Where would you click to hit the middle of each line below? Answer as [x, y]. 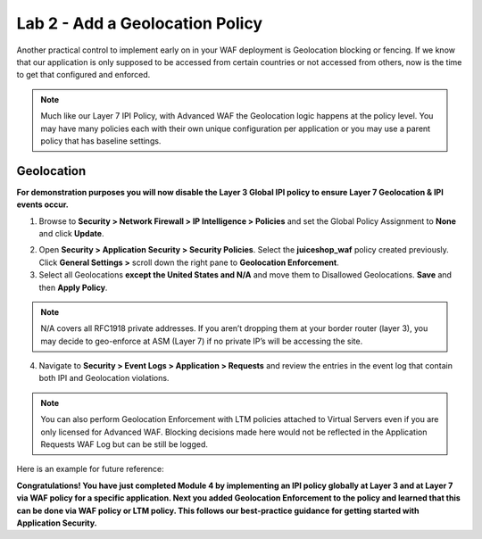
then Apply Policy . [73, 287]
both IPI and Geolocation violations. [104, 378]
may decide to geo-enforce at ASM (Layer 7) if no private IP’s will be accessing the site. [202, 341]
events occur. [42, 204]
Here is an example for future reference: [90, 469]
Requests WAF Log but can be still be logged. [125, 444]
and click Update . [71, 233]
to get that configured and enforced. [83, 75]
